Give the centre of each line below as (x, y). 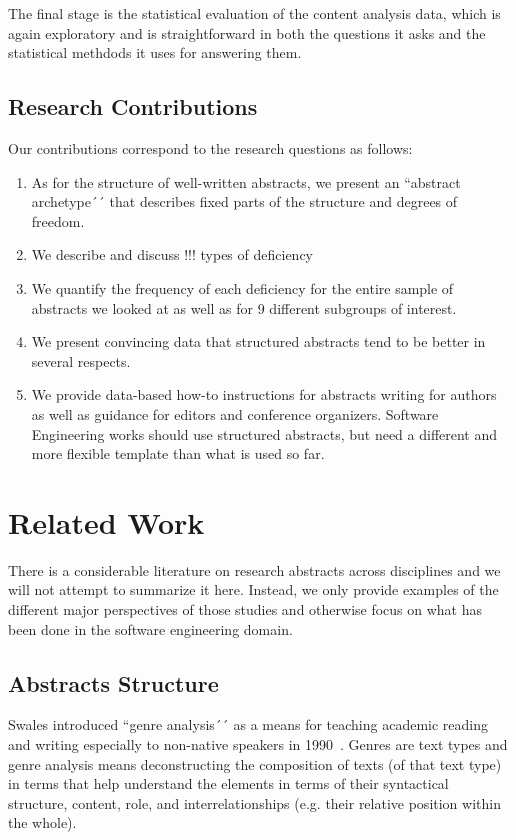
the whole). (42, 822)
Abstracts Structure (113, 682)
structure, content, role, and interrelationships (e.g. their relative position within (254, 802)
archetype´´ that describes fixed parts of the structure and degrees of (244, 201)
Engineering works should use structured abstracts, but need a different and (264, 433)
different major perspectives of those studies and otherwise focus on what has (245, 609)
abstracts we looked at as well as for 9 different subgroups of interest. (244, 307)
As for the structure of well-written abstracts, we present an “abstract (246, 181)
